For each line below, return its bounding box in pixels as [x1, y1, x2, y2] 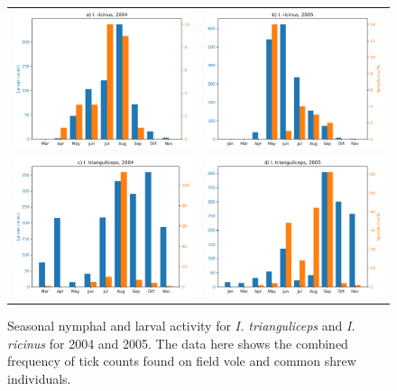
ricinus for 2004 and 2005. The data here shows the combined [7, 333, 348, 352]
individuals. [7, 369, 71, 388]
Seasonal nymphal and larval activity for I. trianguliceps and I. [7, 316, 355, 335]
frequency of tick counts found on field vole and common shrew [7, 351, 356, 370]
